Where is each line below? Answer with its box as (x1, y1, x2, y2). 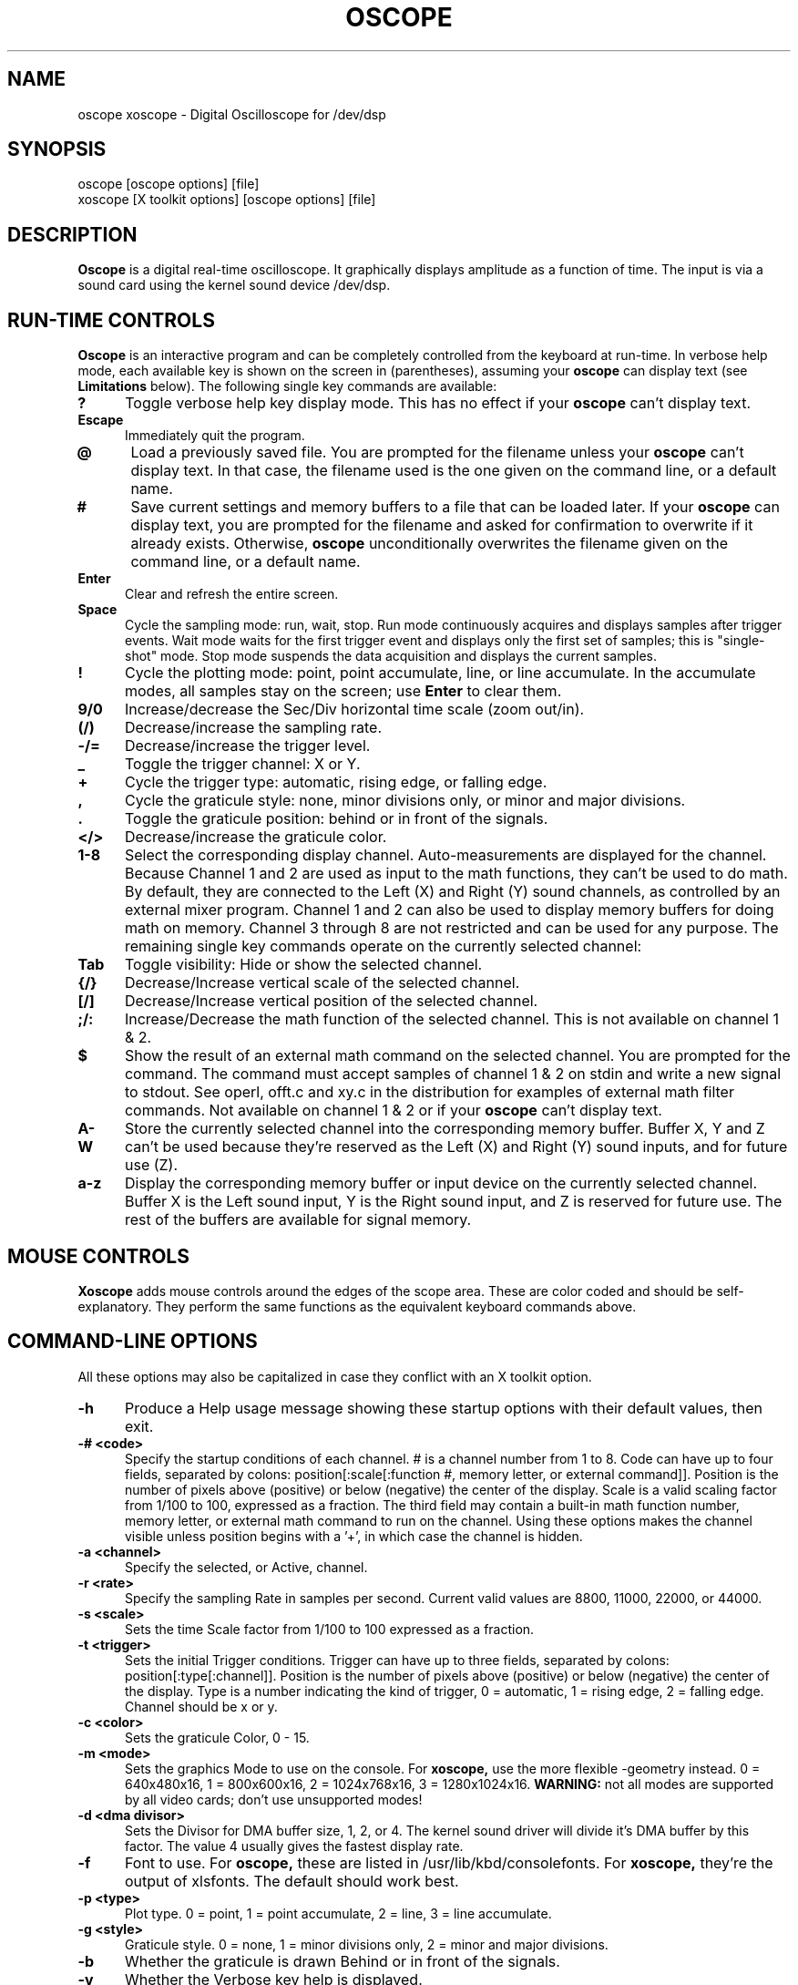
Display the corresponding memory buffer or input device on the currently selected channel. (124, 1174, 758, 1193)
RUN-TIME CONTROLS (7, 308, 215, 332)
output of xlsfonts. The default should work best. (124, 1871, 459, 1890)
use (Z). (124, 1156, 179, 1175)
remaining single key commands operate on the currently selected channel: (124, 937, 642, 956)
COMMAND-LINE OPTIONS (7, 1330, 258, 1353)
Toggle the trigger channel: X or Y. (124, 755, 361, 774)
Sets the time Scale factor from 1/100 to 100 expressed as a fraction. (125, 1620, 535, 1637)
